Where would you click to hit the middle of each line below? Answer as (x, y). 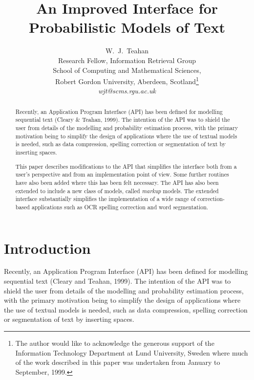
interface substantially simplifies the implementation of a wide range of (106, 199)
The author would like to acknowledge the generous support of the (115, 343)
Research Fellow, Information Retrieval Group (127, 60)
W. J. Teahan (127, 51)
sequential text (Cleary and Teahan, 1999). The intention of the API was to (117, 281)
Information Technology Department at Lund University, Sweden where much (132, 352)
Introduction (47, 248)
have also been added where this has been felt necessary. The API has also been (117, 182)
